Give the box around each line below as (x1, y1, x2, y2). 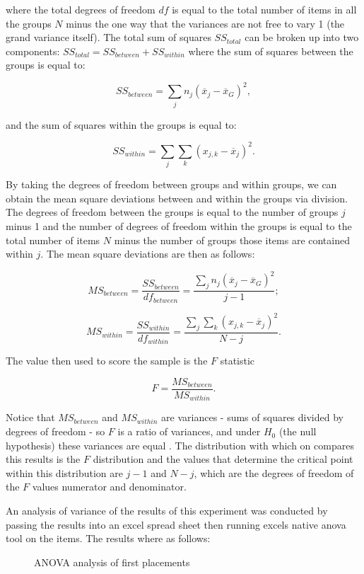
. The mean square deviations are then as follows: (40, 246, 255, 261)
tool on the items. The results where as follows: (6, 531, 211, 546)
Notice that (6, 410, 55, 425)
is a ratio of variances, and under (117, 424, 261, 439)
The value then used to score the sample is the (6, 353, 208, 368)
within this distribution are (6, 465, 123, 480)
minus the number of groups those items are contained (114, 232, 350, 247)
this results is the (6, 452, 81, 466)
